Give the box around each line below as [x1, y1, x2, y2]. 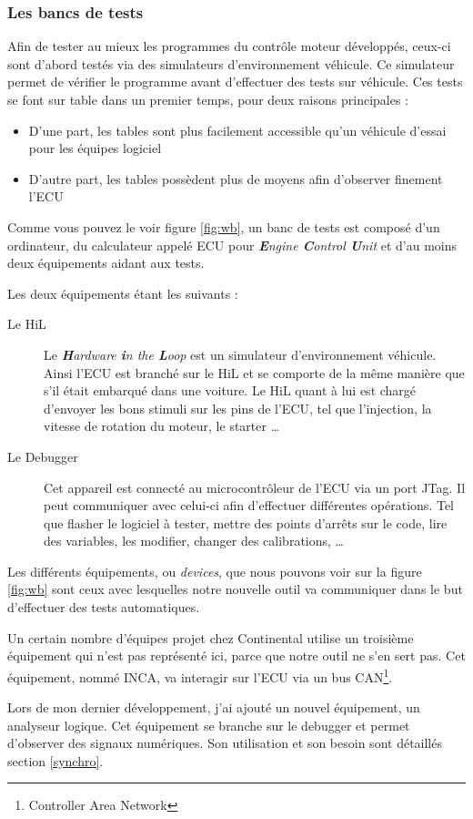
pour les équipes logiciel [28, 138, 162, 158]
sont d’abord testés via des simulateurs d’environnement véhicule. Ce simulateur [7, 54, 455, 73]
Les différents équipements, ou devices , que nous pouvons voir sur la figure [7, 561, 422, 580]
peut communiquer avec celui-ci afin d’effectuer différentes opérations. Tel [44, 496, 454, 515]
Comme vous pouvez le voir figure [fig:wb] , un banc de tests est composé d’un [7, 217, 440, 236]
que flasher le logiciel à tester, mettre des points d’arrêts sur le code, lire [44, 513, 448, 532]
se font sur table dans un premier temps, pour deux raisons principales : [7, 90, 409, 108]
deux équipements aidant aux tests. [7, 253, 205, 272]
